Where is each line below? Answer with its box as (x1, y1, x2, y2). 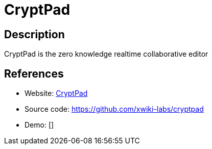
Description (4, 28, 65, 41)
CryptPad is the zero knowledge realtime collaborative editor (4, 49, 208, 59)
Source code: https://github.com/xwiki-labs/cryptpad (25, 105, 204, 114)
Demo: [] (25, 120, 54, 130)
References (4, 67, 64, 80)
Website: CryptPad (25, 89, 88, 98)
